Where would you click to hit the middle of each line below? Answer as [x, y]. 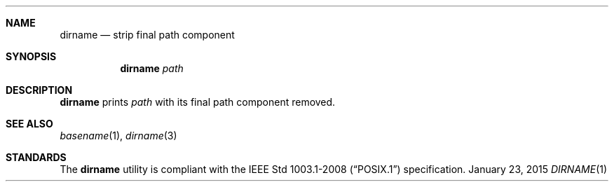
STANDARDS [36, 157]
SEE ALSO [29, 124]
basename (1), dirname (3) [118, 136]
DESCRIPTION [39, 90]
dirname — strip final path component [147, 35]
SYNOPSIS [31, 56]
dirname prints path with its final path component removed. [198, 102]
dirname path [152, 68]
